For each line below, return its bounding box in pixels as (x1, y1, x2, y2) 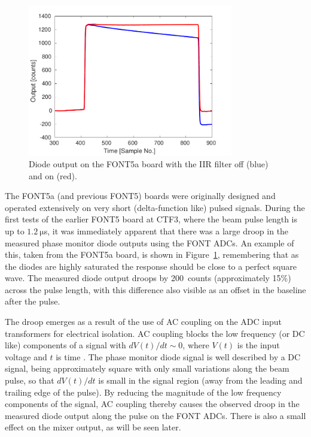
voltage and (5, 350, 47, 363)
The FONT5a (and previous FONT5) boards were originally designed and (5, 189, 276, 202)
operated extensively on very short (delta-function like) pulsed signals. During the (5, 201, 305, 213)
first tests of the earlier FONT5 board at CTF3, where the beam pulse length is (5, 213, 297, 225)
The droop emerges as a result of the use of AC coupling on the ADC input (5, 315, 282, 328)
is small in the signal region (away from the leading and (98, 374, 303, 387)
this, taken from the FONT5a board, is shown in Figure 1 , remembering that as (5, 248, 299, 261)
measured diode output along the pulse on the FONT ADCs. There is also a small (5, 409, 306, 421)
